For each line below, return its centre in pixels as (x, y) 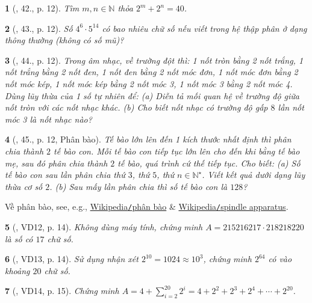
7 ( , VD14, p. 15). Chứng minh (62, 291)
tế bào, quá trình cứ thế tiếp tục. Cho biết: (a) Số (209, 163)
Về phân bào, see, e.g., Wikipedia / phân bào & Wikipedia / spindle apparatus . (147, 207)
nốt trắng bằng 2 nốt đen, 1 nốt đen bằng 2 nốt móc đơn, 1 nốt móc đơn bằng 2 (151, 72)
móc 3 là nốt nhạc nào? (48, 119)
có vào (280, 259)
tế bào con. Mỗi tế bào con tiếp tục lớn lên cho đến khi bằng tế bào (177, 151)
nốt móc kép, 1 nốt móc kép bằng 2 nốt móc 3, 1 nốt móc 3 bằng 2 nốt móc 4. (149, 83)
